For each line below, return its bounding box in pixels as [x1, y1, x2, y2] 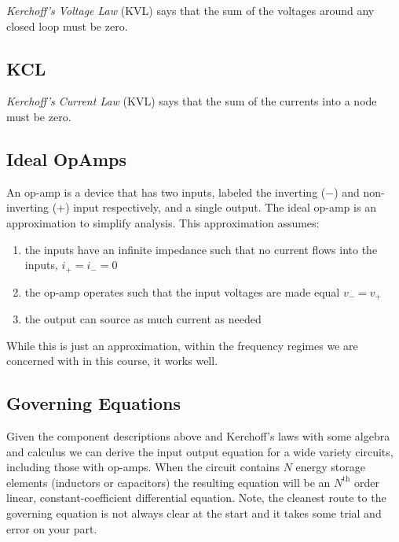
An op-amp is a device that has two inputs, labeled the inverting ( [6, 183, 326, 200]
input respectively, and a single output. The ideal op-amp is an [73, 199, 376, 216]
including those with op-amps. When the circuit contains [6, 459, 280, 475]
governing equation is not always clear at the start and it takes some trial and [6, 505, 382, 522]
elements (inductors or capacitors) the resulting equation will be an [6, 474, 331, 490]
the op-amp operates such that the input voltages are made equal [24, 283, 340, 300]
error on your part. [6, 520, 97, 536]
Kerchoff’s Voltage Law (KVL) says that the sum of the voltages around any [6, 2, 375, 18]
